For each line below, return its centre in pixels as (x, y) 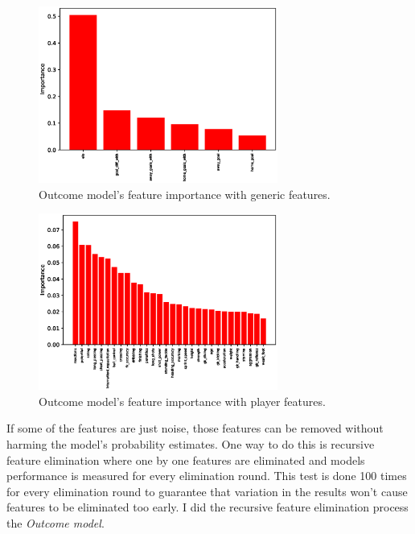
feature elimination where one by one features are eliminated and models (186, 459)
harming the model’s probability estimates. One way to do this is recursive (191, 443)
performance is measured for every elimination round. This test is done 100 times (207, 476)
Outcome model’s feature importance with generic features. (185, 194)
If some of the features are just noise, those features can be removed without (195, 428)
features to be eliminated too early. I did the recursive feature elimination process (207, 507)
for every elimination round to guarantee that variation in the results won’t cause (207, 491)
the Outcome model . (55, 522)
